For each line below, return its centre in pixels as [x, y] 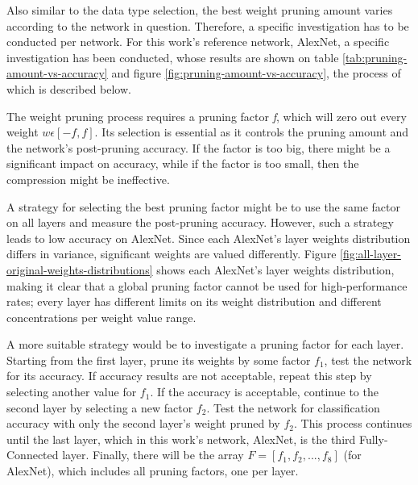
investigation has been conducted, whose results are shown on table [173, 57]
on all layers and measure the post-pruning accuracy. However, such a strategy [200, 222]
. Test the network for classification [293, 407]
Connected [33, 455]
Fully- [373, 439]
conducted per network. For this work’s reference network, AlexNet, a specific [198, 42]
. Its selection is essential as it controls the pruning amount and [252, 132]
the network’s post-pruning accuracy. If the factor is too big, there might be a [199, 147]
